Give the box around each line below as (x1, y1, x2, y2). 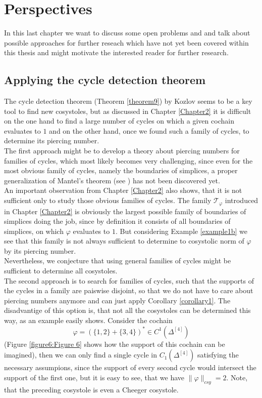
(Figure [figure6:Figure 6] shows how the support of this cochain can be (4, 338, 225, 349)
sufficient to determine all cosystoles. (4, 265, 118, 276)
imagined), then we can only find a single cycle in (4, 349, 158, 360)
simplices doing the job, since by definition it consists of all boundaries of (4, 216, 231, 226)
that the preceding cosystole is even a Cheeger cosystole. (4, 384, 179, 394)
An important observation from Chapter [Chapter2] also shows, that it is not (4, 185, 242, 195)
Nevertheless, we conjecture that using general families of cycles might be (4, 255, 231, 266)
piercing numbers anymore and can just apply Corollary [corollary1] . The (4, 295, 231, 305)
